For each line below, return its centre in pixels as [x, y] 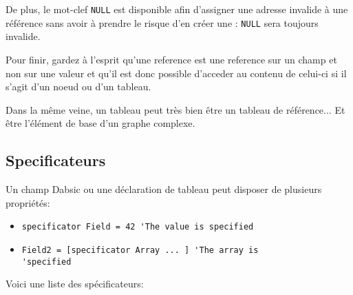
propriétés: [28, 202]
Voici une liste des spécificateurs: [75, 284]
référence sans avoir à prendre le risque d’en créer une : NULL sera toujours [162, 22]
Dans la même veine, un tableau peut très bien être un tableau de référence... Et [175, 109]
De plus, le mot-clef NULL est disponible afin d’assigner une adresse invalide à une [177, 9]
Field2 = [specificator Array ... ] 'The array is [140, 250]
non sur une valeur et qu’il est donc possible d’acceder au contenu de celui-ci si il [176, 73]
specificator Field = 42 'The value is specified [138, 227]
